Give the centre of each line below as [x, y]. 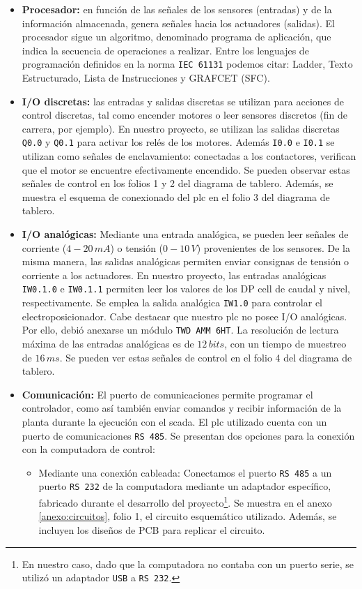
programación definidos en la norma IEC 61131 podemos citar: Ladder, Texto [187, 64]
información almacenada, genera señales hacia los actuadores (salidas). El [178, 23]
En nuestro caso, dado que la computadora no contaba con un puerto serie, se [188, 564]
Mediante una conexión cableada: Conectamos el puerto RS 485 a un [185, 472]
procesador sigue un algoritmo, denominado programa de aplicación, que [176, 37]
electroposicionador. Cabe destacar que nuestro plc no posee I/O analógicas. [184, 316]
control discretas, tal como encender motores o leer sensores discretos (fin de [184, 115]
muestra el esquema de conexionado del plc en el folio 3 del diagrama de [176, 196]
